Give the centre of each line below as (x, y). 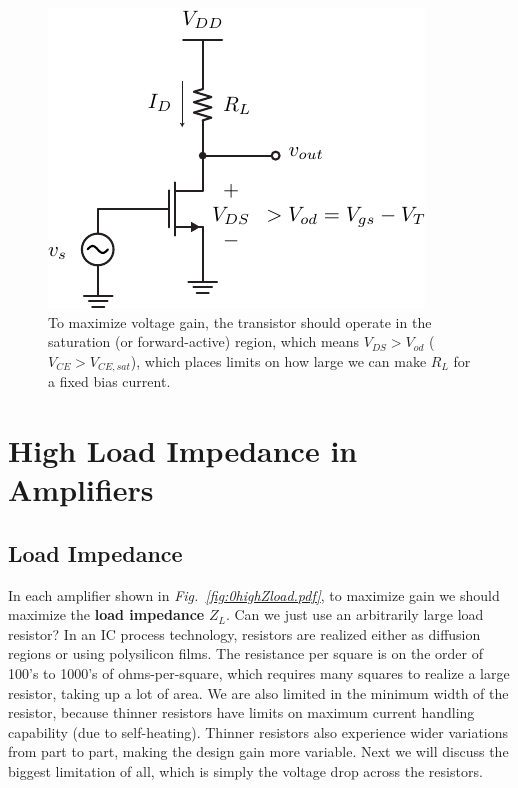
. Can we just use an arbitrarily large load (354, 614)
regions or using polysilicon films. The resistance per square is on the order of (245, 653)
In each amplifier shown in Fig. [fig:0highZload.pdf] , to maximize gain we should (254, 594)
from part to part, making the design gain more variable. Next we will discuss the (258, 751)
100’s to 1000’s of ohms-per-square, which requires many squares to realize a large (259, 672)
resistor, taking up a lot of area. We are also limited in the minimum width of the (258, 692)
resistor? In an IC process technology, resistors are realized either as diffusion (244, 633)
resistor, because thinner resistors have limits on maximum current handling (241, 712)
